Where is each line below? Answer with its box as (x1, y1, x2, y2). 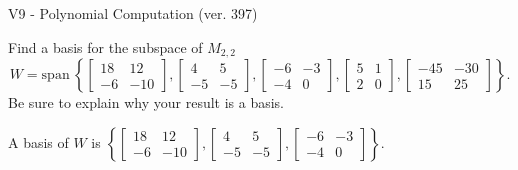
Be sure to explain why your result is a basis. (8, 92, 285, 113)
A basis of (8, 131, 69, 152)
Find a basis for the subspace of (8, 36, 203, 57)
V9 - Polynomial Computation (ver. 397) (8, 3, 258, 23)
